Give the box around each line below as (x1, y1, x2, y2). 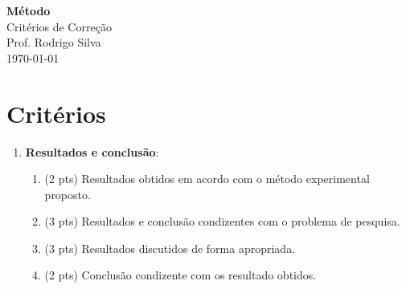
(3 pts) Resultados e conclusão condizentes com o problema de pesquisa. (44, 213, 400, 230)
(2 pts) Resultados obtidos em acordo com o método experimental (44, 170, 370, 187)
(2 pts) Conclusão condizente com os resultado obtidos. (44, 267, 317, 283)
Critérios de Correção (6, 18, 112, 35)
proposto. (44, 185, 91, 202)
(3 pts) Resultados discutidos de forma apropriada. (44, 239, 296, 256)
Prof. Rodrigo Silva (6, 34, 101, 51)
